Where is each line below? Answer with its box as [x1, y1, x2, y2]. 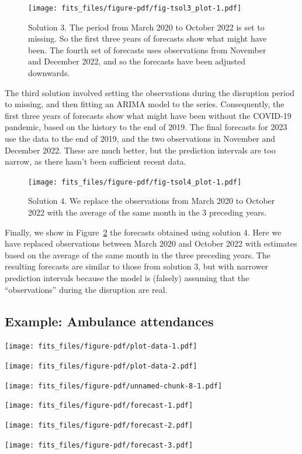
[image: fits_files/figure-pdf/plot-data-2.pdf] [5, 362, 197, 371]
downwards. [28, 67, 70, 79]
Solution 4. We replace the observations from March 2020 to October [28, 194, 275, 207]
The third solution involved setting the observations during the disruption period [5, 86, 295, 98]
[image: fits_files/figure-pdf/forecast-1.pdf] [5, 401, 193, 410]
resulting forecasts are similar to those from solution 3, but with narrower [5, 260, 269, 272]
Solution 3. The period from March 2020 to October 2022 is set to [28, 21, 265, 33]
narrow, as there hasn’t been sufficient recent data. [5, 155, 186, 168]
